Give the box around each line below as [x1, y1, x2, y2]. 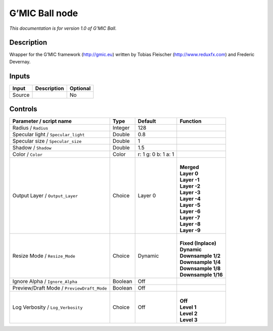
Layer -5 [179, 202, 201, 209]
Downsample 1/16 [179, 271, 223, 279]
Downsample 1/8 [179, 265, 221, 272]
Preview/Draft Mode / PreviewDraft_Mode [12, 285, 107, 292]
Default [138, 118, 156, 125]
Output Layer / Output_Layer [12, 192, 78, 199]
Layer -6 [179, 208, 201, 215]
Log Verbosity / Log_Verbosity [12, 304, 83, 311]
